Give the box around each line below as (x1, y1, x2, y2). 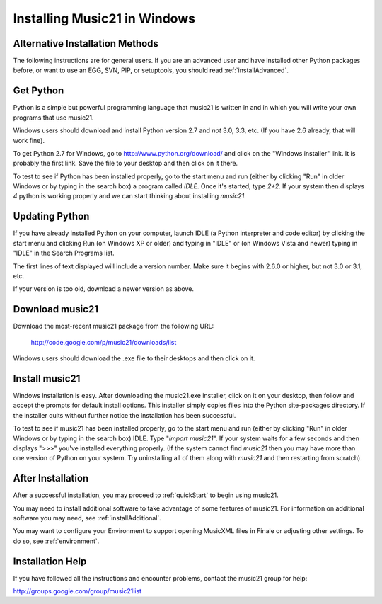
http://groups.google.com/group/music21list (13, 587, 141, 596)
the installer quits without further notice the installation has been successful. (13, 411, 236, 419)
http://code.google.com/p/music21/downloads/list (30, 338, 177, 346)
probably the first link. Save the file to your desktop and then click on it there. (13, 159, 238, 168)
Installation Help (13, 555, 87, 567)
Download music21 (13, 303, 99, 315)
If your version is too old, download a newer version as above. (13, 285, 195, 293)
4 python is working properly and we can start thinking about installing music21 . (13, 192, 247, 200)
